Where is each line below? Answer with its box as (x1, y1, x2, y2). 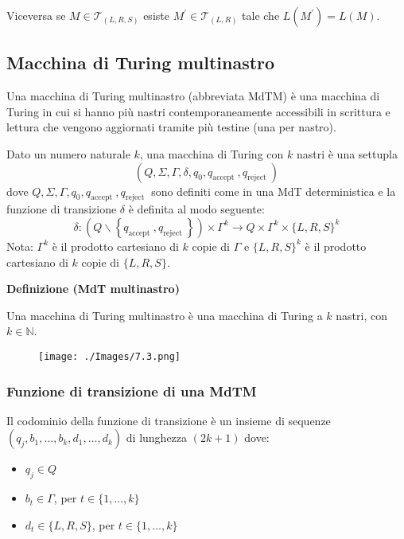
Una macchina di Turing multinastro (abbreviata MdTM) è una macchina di (6, 88, 380, 104)
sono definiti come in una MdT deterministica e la (151, 182, 396, 199)
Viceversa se (6, 7, 66, 23)
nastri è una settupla (296, 145, 398, 162)
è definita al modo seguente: (128, 201, 265, 217)
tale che (242, 7, 280, 23)
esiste (143, 7, 169, 23)
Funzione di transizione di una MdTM (6, 381, 257, 400)
